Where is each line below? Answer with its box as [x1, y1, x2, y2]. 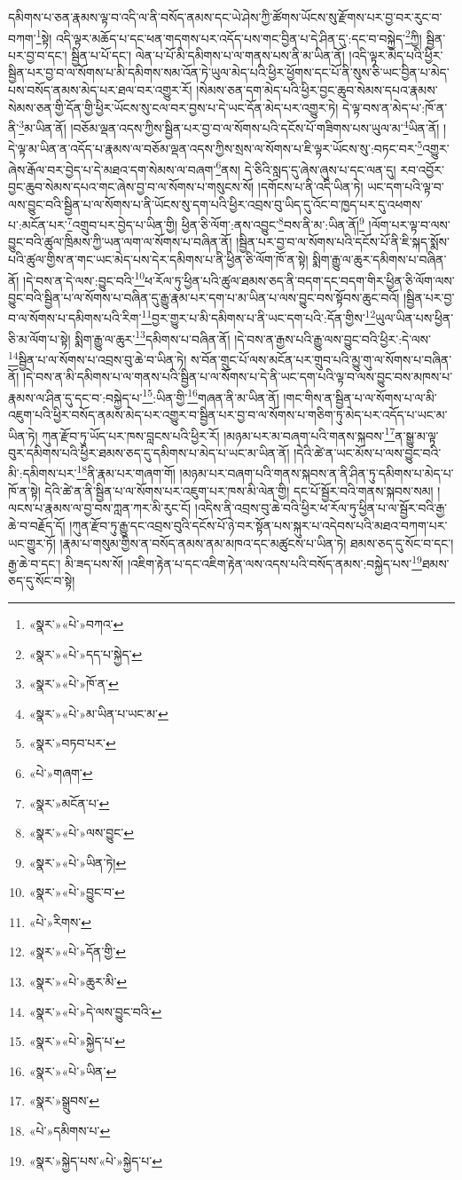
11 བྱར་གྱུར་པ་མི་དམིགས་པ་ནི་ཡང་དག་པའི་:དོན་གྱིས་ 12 [141, 306, 376, 327]
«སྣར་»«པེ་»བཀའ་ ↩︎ [28, 614, 124, 633]
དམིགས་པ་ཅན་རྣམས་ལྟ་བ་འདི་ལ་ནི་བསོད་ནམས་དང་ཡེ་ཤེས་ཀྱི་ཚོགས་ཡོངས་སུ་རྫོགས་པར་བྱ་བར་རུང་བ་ [8, 8, 442, 26]
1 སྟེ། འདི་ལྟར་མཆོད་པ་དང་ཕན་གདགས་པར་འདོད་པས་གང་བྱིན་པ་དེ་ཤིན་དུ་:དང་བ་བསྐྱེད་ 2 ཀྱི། [35, 26, 422, 47]
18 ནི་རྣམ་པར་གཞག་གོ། [76, 461, 176, 483]
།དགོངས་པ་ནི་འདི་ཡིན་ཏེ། [257, 177, 364, 195]
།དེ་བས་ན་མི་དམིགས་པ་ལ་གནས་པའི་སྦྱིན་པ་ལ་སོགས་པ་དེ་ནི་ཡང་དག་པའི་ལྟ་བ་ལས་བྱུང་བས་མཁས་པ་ [23, 367, 453, 386]
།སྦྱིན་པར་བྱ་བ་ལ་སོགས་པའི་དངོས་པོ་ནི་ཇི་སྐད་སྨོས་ [236, 232, 450, 251]
